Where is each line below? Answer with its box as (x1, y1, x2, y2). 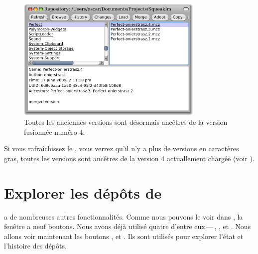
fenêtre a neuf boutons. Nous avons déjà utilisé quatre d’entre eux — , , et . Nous (4, 221, 251, 232)
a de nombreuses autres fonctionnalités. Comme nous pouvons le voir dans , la (4, 211, 243, 222)
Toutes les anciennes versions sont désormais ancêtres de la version (24, 117, 228, 127)
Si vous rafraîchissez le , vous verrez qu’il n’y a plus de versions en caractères (4, 143, 239, 154)
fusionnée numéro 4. (24, 126, 85, 137)
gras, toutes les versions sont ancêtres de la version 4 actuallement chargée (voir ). (4, 153, 255, 163)
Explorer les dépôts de (4, 182, 162, 203)
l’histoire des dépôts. (4, 241, 67, 251)
